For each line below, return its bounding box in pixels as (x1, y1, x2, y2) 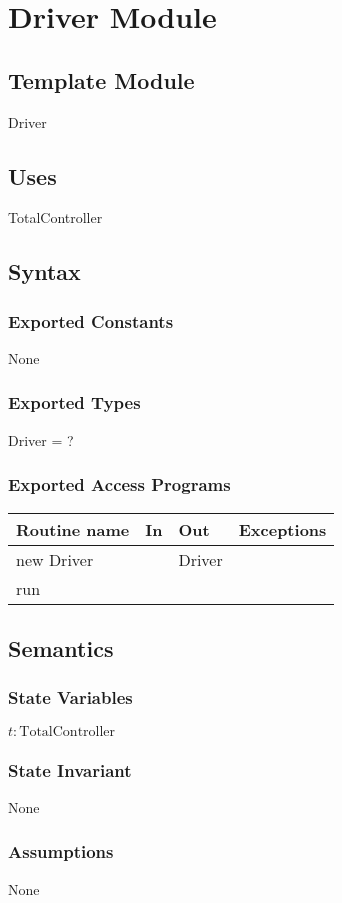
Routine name (16, 517, 130, 541)
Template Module (8, 64, 195, 95)
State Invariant (8, 757, 132, 782)
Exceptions (238, 517, 327, 541)
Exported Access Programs (8, 472, 231, 497)
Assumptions (8, 839, 114, 864)
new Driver (16, 547, 94, 571)
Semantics (8, 632, 114, 663)
